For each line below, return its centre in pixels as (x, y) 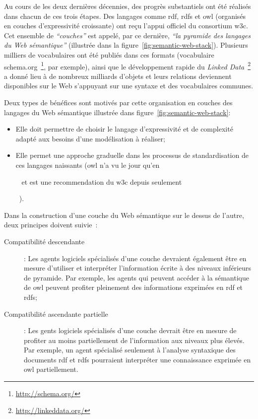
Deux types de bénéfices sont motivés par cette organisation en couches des (118, 102)
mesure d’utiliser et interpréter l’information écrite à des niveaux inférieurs (138, 268)
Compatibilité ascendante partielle (56, 314)
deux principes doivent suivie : (51, 225)
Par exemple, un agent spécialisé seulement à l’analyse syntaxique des (130, 350)
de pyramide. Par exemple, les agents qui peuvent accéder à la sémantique (136, 277)
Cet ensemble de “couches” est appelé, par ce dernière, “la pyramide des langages (127, 35)
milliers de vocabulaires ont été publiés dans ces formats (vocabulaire (109, 54)
